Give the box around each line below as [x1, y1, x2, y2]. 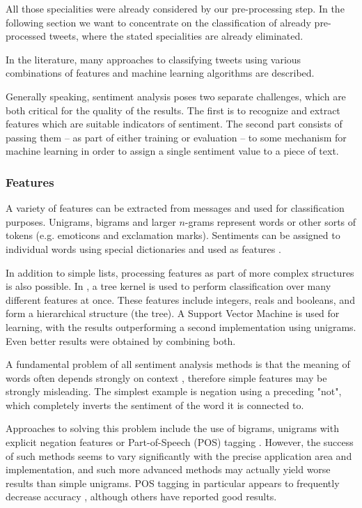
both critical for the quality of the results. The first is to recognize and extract [6, 102, 340, 117]
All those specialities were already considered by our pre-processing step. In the [6, 1, 345, 15]
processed [6, 29, 47, 43]
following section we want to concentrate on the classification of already [6, 15, 311, 29]
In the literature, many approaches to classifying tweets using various [6, 52, 301, 66]
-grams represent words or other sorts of [184, 214, 356, 229]
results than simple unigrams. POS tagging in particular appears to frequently [6, 475, 340, 490]
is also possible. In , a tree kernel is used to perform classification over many [6, 279, 331, 293]
